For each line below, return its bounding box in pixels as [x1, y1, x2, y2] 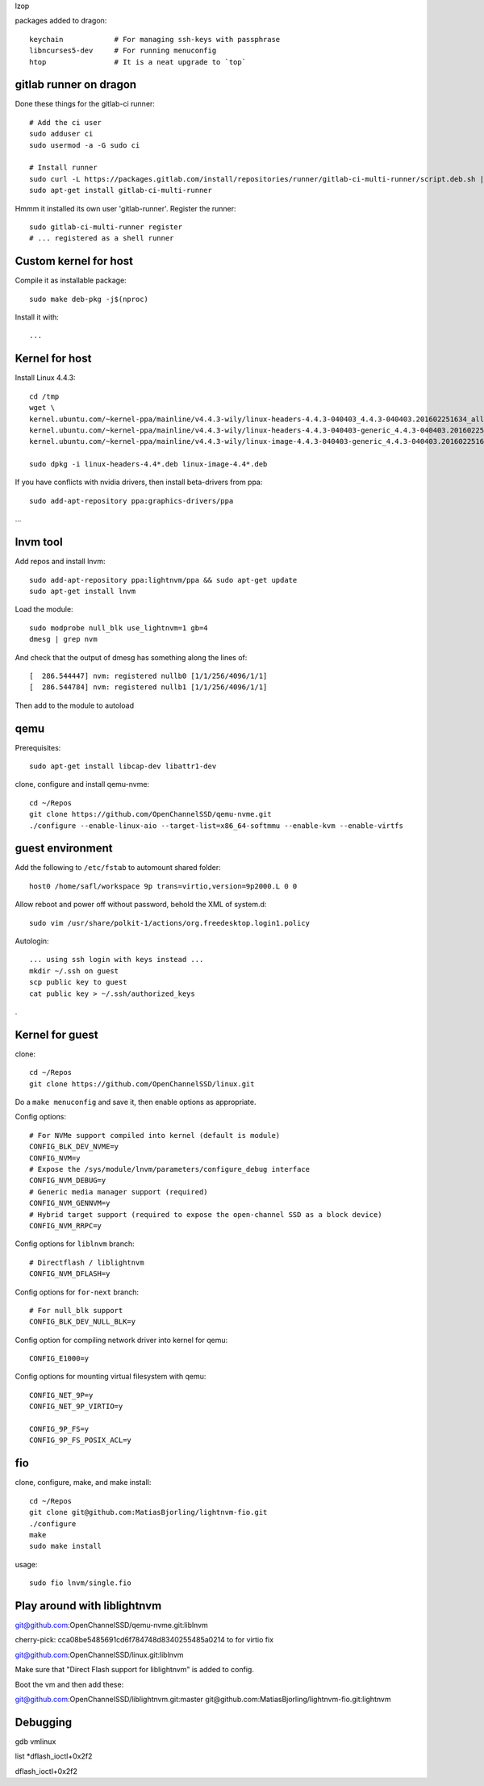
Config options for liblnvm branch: [15, 1239, 135, 1249]
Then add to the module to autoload [15, 701, 135, 710]
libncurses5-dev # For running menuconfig [29, 46, 217, 56]
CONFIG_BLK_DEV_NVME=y [29, 1142, 119, 1152]
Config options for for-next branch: [15, 1287, 139, 1297]
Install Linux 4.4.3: [15, 373, 76, 383]
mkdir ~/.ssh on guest [29, 966, 119, 976]
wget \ [29, 404, 56, 412]
